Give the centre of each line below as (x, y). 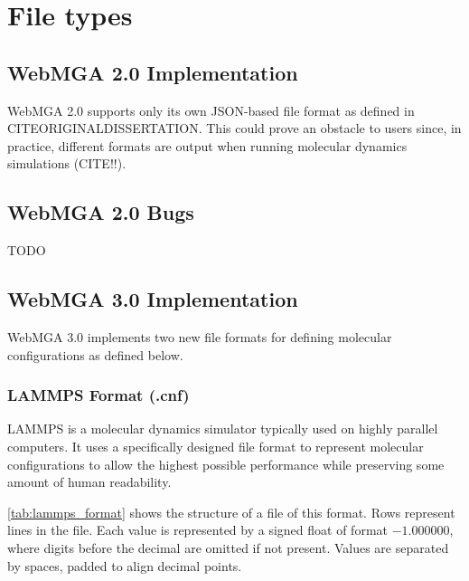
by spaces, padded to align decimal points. (125, 565)
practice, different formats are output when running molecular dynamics (207, 145)
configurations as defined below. (95, 354)
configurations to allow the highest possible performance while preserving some (226, 464)
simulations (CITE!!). (67, 163)
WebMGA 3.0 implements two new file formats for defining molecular (200, 336)
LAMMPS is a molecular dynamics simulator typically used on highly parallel (223, 429)
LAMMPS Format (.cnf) (98, 395)
